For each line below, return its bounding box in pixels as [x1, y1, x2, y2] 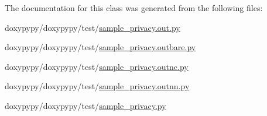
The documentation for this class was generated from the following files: [5, 2, 263, 13]
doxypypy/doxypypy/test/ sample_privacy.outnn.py [5, 80, 190, 92]
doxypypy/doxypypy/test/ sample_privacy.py [5, 99, 166, 111]
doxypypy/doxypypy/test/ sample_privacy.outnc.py [5, 60, 189, 72]
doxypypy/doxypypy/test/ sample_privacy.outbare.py [5, 41, 196, 53]
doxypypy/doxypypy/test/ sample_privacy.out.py [5, 21, 180, 33]
